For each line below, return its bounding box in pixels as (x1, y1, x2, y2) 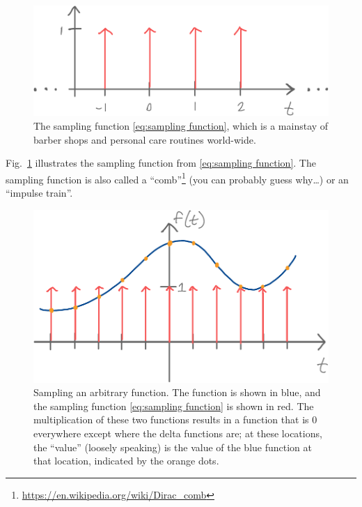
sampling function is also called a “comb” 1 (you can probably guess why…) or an (6, 169, 349, 186)
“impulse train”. (6, 185, 73, 199)
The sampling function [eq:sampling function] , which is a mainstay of (33, 118, 329, 133)
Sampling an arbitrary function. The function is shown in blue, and (33, 385, 321, 400)
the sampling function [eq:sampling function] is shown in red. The (33, 398, 314, 413)
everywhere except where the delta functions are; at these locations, (33, 425, 322, 440)
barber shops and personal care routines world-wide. (33, 132, 256, 146)
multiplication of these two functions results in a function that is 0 (33, 412, 317, 427)
